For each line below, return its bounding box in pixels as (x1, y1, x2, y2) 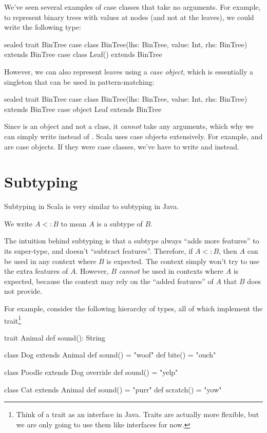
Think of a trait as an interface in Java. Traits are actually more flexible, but (16, 409, 259, 420)
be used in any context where (4, 255, 97, 266)
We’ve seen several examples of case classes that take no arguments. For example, (4, 2, 261, 12)
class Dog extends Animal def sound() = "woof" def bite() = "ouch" (4, 349, 216, 360)
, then (219, 246, 237, 256)
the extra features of (4, 266, 68, 276)
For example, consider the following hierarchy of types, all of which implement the (4, 303, 263, 313)
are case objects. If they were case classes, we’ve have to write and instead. (4, 141, 239, 152)
